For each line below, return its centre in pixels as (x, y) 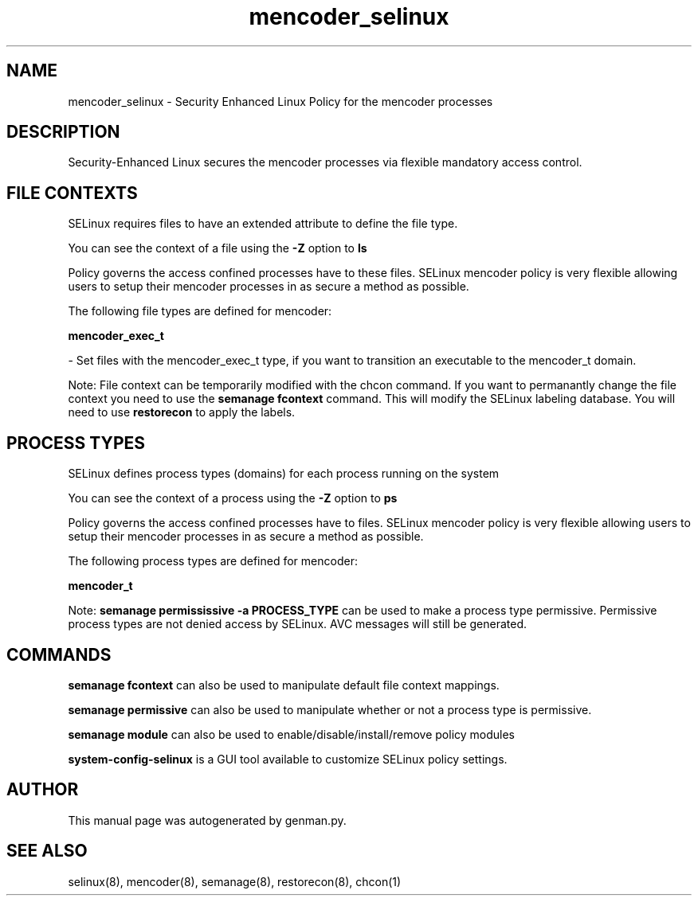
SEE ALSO (47, 851)
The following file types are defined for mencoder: (200, 311)
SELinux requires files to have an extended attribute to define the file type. (263, 224)
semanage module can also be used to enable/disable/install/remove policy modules (292, 734)
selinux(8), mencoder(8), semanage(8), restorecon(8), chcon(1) (235, 881)
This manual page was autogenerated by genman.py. (207, 820)
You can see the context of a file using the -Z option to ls (218, 248)
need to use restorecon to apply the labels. (182, 412)
